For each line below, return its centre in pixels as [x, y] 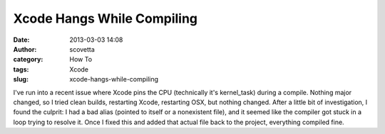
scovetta [82, 49]
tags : [21, 69]
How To [81, 60]
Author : [25, 49]
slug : [21, 79]
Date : [21, 40]
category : [28, 60]
